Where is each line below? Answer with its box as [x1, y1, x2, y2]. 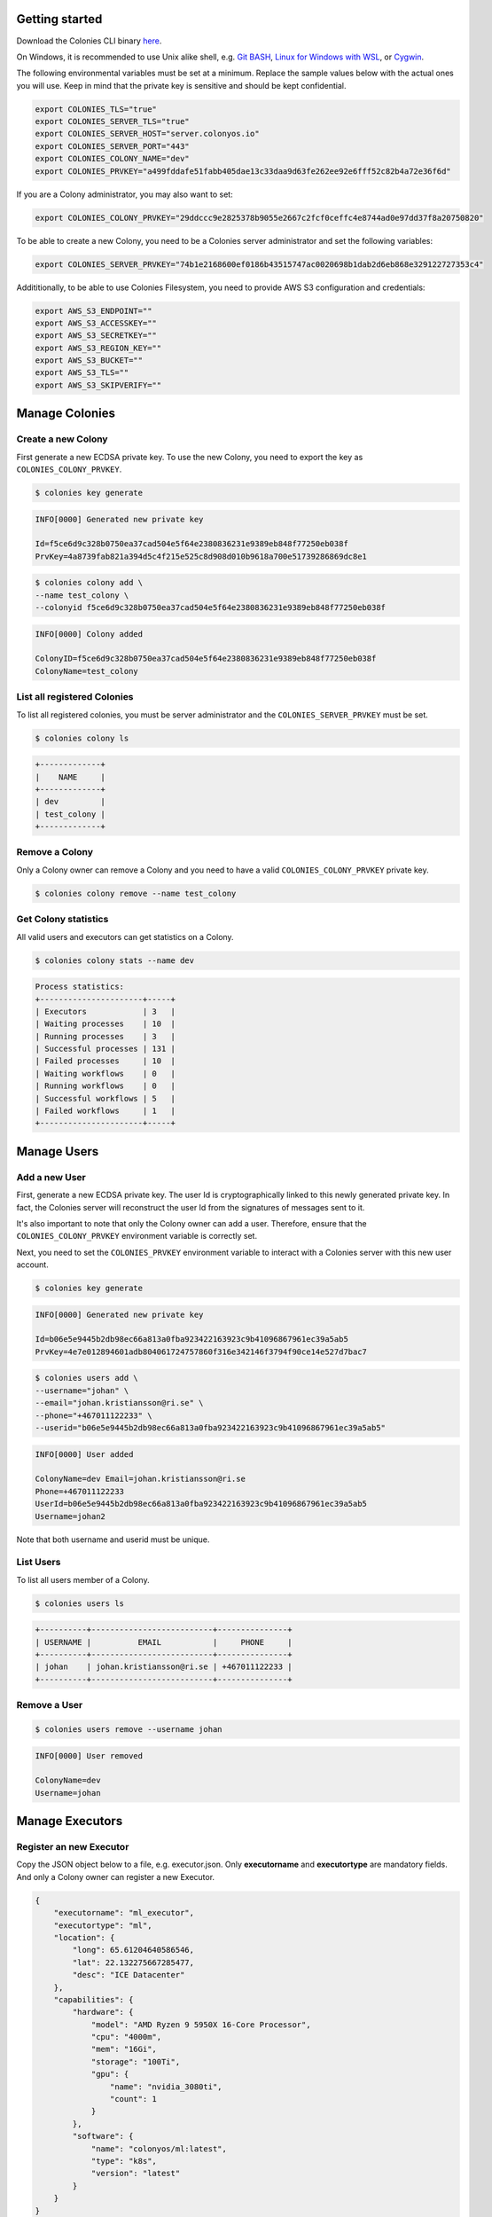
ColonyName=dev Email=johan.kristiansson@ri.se [35, 1474, 246, 1485]
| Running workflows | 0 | [35, 1081, 176, 1091]
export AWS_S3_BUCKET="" [35, 356, 144, 365]
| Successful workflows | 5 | [35, 1093, 176, 1103]
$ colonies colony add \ [35, 577, 144, 588]
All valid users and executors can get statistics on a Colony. [16, 931, 234, 942]
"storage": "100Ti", [90, 2056, 181, 2066]
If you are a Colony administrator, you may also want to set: [16, 189, 234, 200]
